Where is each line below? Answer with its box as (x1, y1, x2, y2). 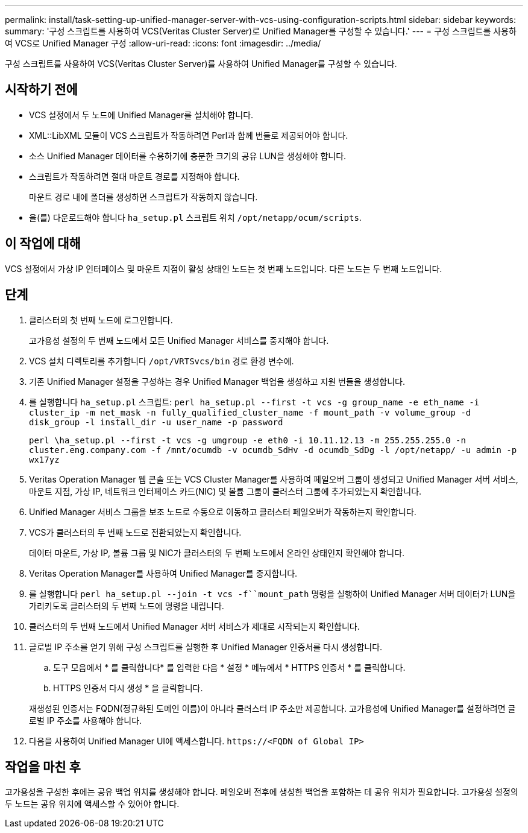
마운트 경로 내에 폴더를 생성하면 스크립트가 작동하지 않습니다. (29, 191, 258, 202)
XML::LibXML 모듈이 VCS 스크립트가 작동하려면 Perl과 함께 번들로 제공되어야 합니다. (29, 130, 348, 141)
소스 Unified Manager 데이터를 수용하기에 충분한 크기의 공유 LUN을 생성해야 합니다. (29, 150, 347, 161)
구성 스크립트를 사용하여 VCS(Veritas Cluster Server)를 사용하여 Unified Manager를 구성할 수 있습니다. (5, 59, 397, 69)
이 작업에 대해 (5, 236, 81, 252)
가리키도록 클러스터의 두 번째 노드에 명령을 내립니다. (29, 600, 224, 611)
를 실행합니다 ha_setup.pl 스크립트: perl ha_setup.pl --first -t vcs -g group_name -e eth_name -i (29, 396, 480, 407)
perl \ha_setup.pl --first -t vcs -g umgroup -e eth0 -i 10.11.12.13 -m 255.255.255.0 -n (29, 435, 466, 445)
